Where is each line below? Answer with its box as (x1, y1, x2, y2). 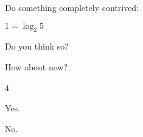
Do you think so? (5, 40, 69, 53)
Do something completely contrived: (5, 1, 139, 13)
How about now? (5, 60, 68, 73)
